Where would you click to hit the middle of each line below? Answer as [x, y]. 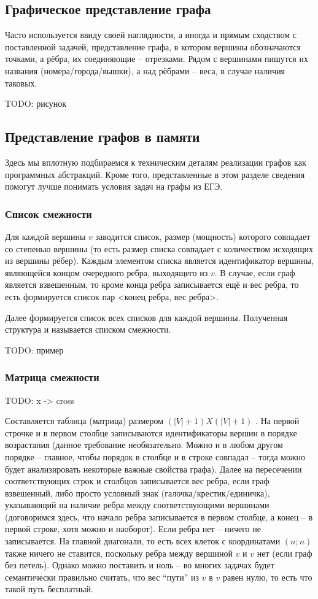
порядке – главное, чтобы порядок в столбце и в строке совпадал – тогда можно [155, 456]
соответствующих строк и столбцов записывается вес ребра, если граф [137, 481]
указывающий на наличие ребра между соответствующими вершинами [137, 505]
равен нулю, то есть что [267, 577]
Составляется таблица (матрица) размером [84, 421]
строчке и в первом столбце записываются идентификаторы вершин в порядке [151, 432]
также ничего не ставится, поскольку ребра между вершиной [119, 553]
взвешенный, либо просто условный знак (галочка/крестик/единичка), [138, 493]
